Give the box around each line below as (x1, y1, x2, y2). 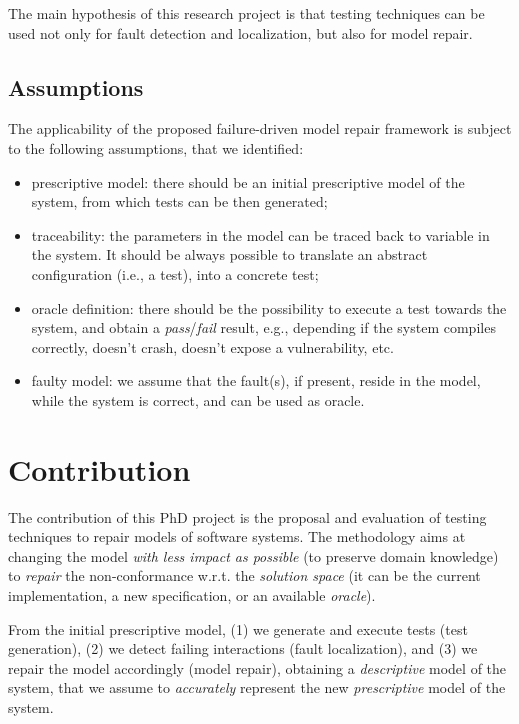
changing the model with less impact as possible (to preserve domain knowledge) (8, 545, 499, 566)
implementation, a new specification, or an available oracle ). (8, 585, 376, 606)
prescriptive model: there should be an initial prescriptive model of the (31, 171, 465, 192)
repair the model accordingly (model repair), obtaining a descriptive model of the (8, 657, 507, 678)
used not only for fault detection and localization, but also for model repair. (8, 22, 473, 43)
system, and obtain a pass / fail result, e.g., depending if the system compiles (31, 317, 496, 338)
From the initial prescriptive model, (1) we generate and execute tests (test (8, 618, 468, 639)
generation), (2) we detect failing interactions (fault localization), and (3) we (8, 638, 478, 659)
